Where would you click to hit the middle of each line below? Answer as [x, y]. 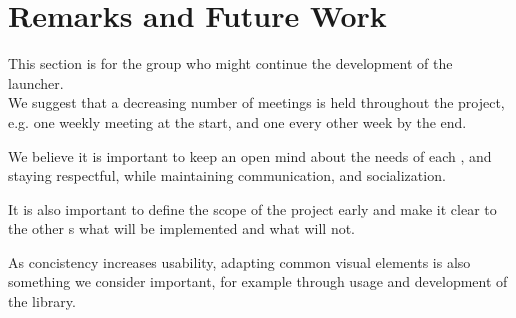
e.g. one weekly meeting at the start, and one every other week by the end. [237, 121]
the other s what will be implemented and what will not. [182, 228]
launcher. [36, 82]
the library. [42, 301]
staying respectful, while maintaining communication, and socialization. [227, 175]
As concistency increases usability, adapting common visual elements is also [239, 261]
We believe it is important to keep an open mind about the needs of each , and [250, 155]
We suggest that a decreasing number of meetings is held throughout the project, [256, 102]
